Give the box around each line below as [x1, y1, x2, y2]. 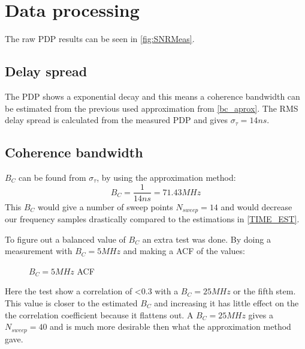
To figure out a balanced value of [5, 232, 126, 245]
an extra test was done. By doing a [142, 232, 271, 245]
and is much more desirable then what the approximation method [50, 320, 291, 333]
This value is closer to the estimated [5, 296, 138, 309]
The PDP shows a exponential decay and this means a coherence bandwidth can [5, 90, 300, 102]
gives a [248, 308, 273, 321]
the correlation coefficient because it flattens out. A [5, 308, 194, 321]
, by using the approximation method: [96, 171, 236, 183]
